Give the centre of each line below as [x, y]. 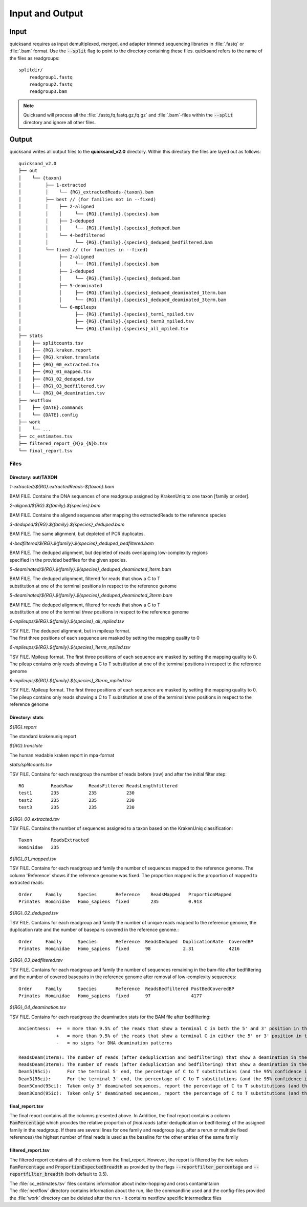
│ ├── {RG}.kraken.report [55, 350]
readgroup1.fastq [51, 77]
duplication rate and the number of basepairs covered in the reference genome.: [94, 930]
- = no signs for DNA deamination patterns [114, 1043]
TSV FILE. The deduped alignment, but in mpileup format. [70, 630]
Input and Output [46, 13]
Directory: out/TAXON [34, 478]
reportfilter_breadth [37, 1174]
